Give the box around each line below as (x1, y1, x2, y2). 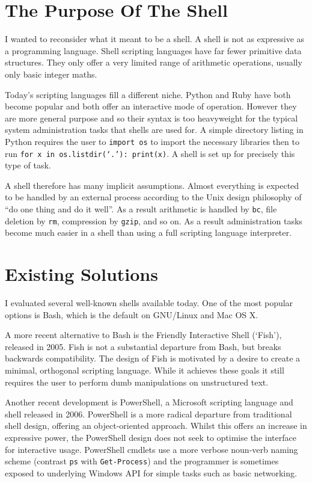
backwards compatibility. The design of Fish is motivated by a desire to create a (5, 352, 301, 365)
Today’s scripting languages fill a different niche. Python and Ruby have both (5, 88, 291, 100)
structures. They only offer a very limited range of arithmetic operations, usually (5, 56, 302, 69)
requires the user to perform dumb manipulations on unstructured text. (5, 375, 269, 388)
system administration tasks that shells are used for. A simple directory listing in (5, 123, 304, 136)
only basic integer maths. (5, 67, 97, 80)
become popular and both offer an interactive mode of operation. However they (5, 100, 297, 112)
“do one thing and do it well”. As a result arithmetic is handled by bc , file (5, 202, 277, 215)
